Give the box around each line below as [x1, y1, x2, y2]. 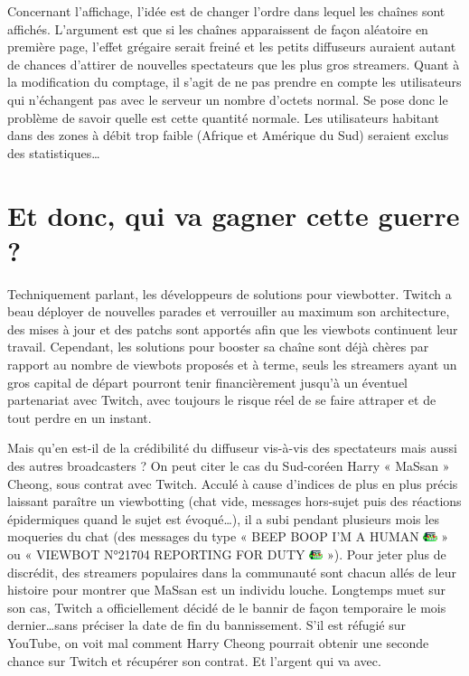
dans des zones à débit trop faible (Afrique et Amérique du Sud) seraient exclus [7, 126, 449, 145]
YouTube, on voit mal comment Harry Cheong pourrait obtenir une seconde [7, 633, 429, 652]
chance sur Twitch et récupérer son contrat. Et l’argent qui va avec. [7, 651, 381, 670]
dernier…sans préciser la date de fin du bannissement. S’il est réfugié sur [7, 615, 407, 634]
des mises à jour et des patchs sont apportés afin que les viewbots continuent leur [7, 319, 458, 338]
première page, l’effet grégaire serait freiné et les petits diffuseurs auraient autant [7, 37, 456, 56]
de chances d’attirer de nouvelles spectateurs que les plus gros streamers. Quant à [7, 54, 460, 73]
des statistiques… [7, 143, 100, 162]
